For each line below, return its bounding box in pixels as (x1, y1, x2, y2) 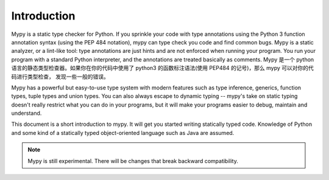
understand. (11, 109, 42, 117)
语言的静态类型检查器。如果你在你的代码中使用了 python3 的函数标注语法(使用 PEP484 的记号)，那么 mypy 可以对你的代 (11, 64, 314, 72)
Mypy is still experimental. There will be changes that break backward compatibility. (27, 157, 239, 164)
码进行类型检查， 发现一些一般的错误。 (11, 73, 109, 80)
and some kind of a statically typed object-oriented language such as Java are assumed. (11, 129, 235, 136)
